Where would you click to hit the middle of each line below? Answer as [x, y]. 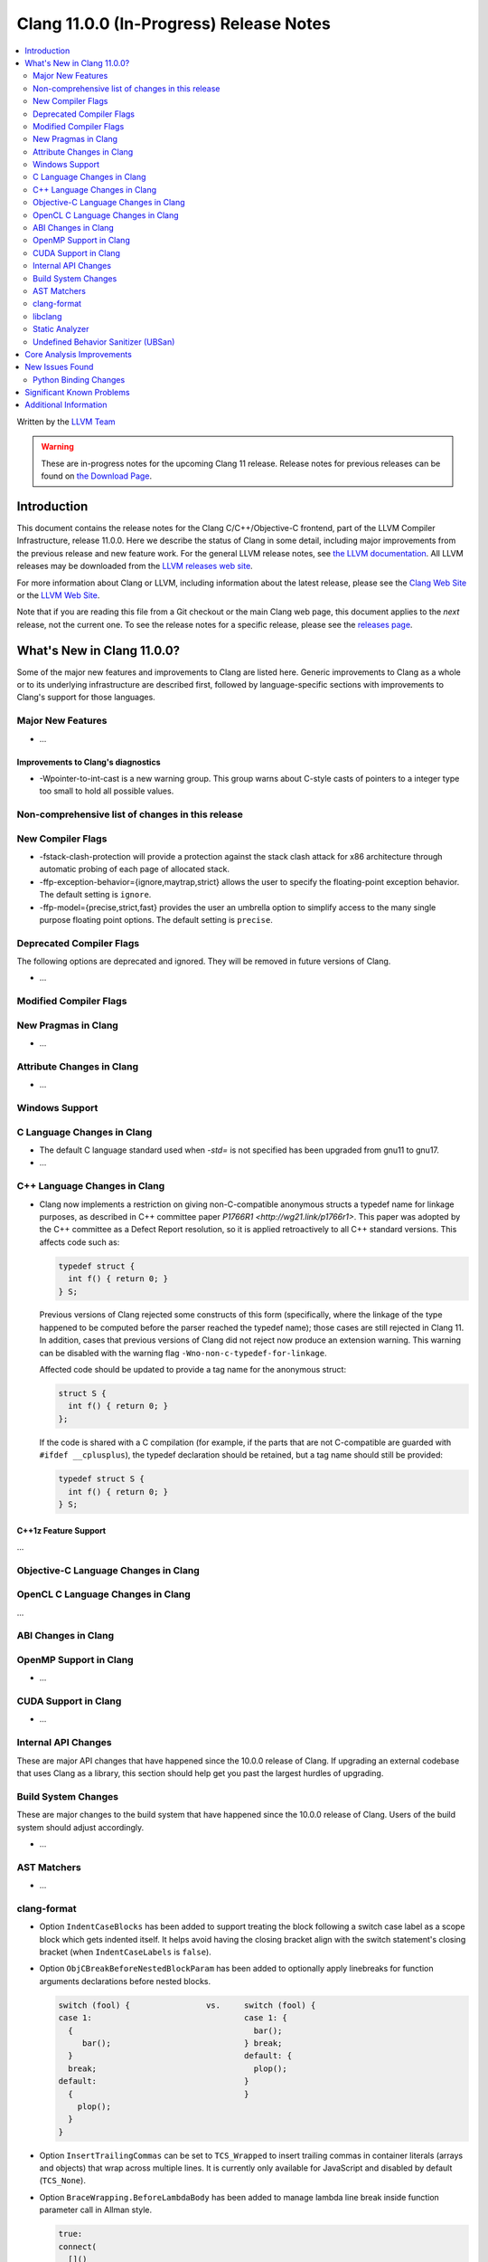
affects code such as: [80, 1242]
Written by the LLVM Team [66, 422]
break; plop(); [178, 2068]
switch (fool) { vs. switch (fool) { [187, 2005]
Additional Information [66, 405]
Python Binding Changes [79, 379]
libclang [47, 316]
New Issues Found [59, 367]
